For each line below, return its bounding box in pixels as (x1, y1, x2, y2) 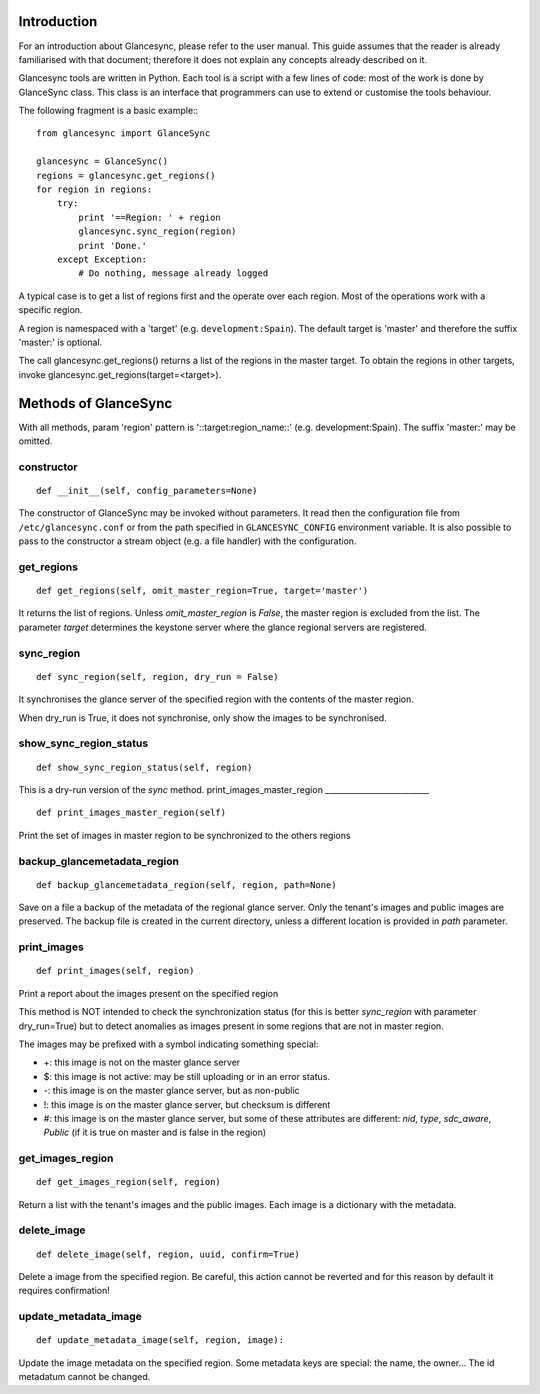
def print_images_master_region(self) (36, 807, 227, 819)
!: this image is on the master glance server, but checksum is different (43, 1098, 331, 1110)
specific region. (18, 304, 83, 316)
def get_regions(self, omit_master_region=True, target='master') (36, 585, 369, 597)
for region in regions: (36, 184, 153, 195)
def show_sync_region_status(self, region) (36, 761, 253, 773)
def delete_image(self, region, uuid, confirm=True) (36, 1248, 300, 1260)
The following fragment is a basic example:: (18, 105, 199, 117)
